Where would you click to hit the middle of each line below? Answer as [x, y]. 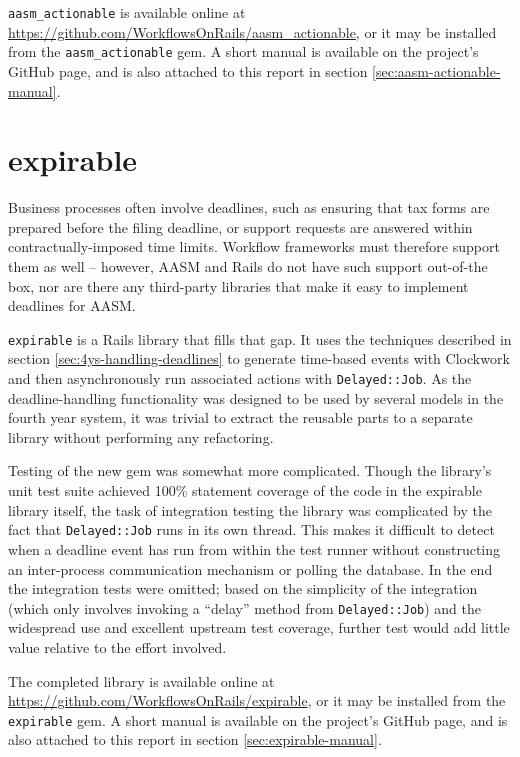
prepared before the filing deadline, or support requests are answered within [240, 226]
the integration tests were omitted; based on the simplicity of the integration [243, 588]
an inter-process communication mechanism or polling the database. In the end [250, 568]
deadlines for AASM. [72, 305]
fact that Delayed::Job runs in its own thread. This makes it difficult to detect [251, 529]
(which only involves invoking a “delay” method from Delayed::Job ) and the [244, 607]
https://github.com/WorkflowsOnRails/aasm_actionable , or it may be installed [252, 31]
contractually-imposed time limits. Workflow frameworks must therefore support [254, 246]
